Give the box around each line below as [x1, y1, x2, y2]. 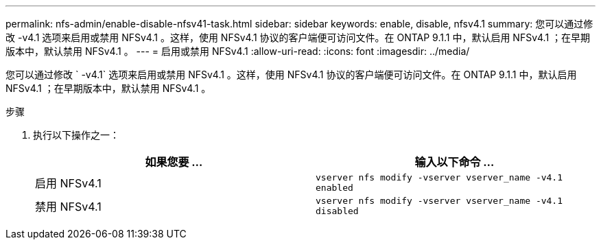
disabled [316, 206, 359, 216]
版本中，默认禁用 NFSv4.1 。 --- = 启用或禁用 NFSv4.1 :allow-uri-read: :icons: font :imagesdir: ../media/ [5, 45, 470, 57]
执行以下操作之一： [33, 129, 119, 141]
